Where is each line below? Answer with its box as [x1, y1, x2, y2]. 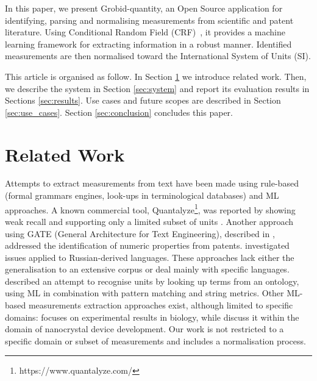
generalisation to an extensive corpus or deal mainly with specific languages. [5, 263, 290, 276]
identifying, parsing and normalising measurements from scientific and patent [5, 13, 294, 26]
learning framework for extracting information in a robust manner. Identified [5, 37, 292, 50]
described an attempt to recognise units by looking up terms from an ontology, [5, 274, 299, 287]
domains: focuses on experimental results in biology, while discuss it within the [5, 310, 299, 323]
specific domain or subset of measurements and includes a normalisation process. [5, 334, 306, 347]
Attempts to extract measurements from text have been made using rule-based [5, 177, 299, 190]
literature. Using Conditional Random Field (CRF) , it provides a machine [5, 26, 285, 38]
